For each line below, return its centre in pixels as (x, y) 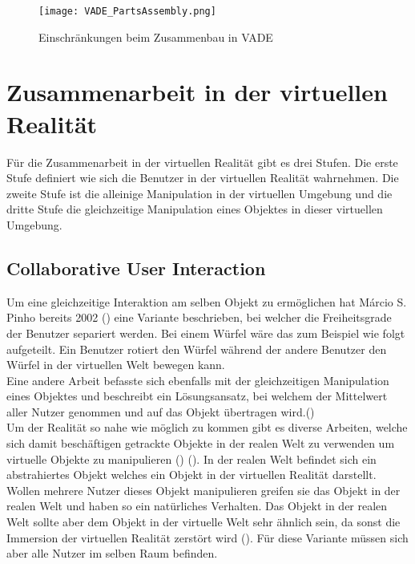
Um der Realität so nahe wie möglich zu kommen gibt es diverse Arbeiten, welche (207, 427)
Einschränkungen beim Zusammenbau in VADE (156, 37)
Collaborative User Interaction (136, 268)
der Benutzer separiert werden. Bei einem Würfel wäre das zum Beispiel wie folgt (206, 333)
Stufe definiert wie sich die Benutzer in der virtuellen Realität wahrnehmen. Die (203, 178)
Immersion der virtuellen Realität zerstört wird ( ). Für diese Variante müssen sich (207, 537)
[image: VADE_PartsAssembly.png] (127, 11)
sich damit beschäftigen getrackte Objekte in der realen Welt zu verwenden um (201, 443)
